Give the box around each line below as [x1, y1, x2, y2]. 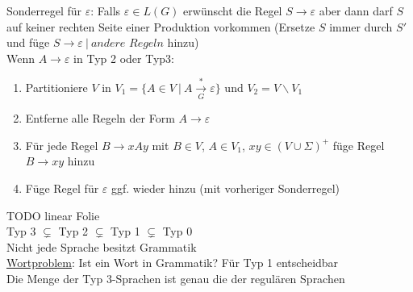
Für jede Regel [25, 136, 98, 153]
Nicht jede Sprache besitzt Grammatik [6, 238, 197, 255]
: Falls [90, 2, 121, 19]
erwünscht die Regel [183, 2, 282, 19]
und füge [6, 34, 50, 51]
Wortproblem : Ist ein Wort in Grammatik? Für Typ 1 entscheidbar [6, 254, 339, 271]
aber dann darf [319, 2, 393, 19]
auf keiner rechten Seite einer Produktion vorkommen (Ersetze [6, 18, 315, 35]
